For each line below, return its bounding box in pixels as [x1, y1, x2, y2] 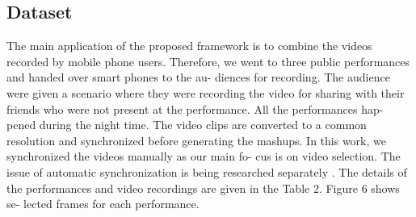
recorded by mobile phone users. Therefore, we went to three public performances [6, 52, 410, 69]
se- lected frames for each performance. [6, 195, 200, 212]
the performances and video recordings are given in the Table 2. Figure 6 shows [6, 179, 400, 196]
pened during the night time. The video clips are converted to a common [6, 116, 367, 133]
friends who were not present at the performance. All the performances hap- [6, 100, 384, 117]
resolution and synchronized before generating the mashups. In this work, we [6, 131, 386, 148]
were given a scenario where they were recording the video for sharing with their [6, 84, 405, 101]
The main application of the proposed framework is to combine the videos [6, 37, 372, 54]
